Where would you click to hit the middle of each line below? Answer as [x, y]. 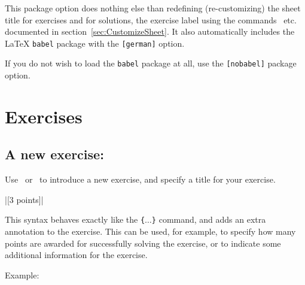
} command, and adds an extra [209, 219]
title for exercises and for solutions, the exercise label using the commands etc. [151, 19]
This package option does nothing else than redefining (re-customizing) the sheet [153, 8]
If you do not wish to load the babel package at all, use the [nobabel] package [151, 63]
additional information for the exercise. [76, 255]
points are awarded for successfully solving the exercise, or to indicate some [143, 243]
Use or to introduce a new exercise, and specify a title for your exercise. [140, 179]
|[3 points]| [24, 199]
